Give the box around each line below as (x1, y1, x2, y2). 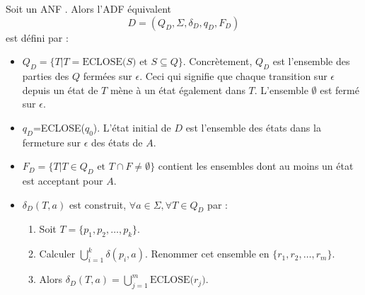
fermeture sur (22, 134, 81, 149)
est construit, (69, 197, 127, 212)
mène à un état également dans (110, 82, 245, 97)
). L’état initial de (93, 120, 171, 134)
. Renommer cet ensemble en (144, 246, 270, 261)
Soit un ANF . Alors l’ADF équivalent (6, 1, 172, 16)
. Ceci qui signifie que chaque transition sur (139, 68, 328, 83)
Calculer (39, 246, 76, 261)
